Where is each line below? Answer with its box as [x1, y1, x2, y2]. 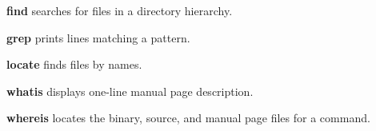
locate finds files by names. [6, 56, 142, 73]
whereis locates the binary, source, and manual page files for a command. [6, 109, 370, 126]
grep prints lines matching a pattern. [6, 29, 190, 46]
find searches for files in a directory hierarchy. [6, 2, 233, 18]
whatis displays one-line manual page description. [6, 82, 254, 99]
